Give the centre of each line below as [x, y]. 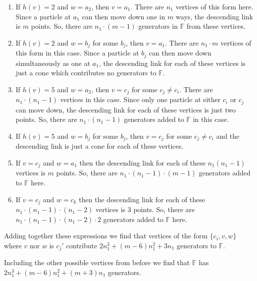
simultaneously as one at [53, 63]
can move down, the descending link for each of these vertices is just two [126, 109]
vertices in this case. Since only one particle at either [140, 99]
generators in [158, 26]
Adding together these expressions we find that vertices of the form [106, 236]
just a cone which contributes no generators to [86, 73]
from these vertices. [216, 26]
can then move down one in [124, 16]
